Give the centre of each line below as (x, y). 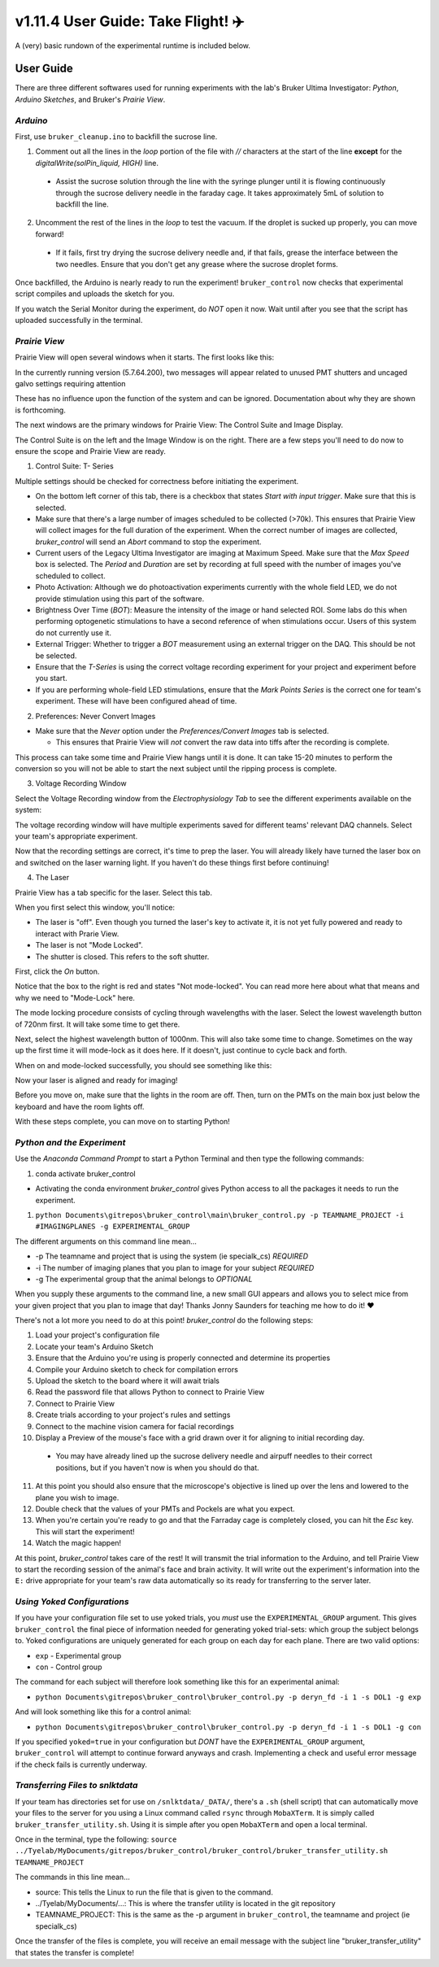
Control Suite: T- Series (74, 466)
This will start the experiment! (85, 1531)
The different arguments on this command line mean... (106, 1241)
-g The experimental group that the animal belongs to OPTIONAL (144, 1279)
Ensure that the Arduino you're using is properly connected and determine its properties (183, 1358)
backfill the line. (82, 204)
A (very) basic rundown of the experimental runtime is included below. (133, 46)
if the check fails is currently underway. (81, 1764)
